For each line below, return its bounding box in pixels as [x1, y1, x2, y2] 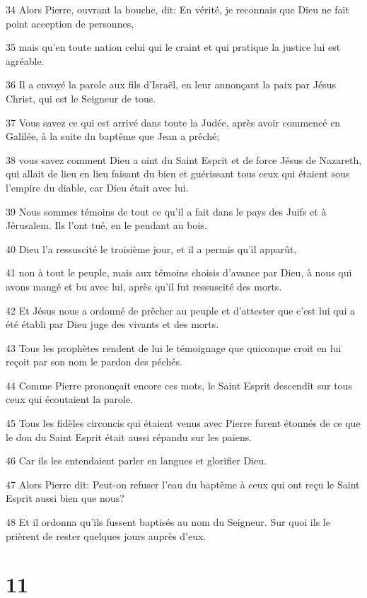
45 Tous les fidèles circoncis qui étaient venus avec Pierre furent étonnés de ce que [6, 416, 361, 430]
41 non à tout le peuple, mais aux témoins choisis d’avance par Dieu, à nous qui [6, 265, 352, 280]
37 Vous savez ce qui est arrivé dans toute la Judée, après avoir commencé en [6, 115, 341, 129]
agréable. [6, 53, 45, 68]
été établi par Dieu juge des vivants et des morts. [6, 317, 219, 332]
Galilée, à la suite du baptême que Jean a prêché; [6, 129, 220, 143]
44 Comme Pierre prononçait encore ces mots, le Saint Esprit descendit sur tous [6, 377, 352, 392]
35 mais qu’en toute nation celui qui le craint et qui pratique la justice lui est [6, 40, 341, 54]
